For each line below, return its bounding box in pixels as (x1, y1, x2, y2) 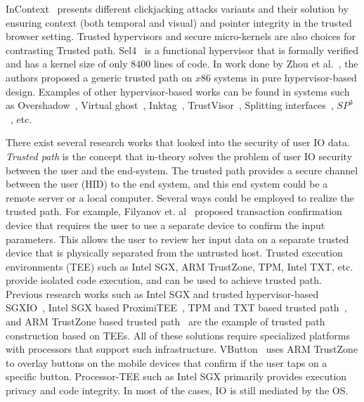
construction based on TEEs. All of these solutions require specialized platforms (6, 328, 350, 342)
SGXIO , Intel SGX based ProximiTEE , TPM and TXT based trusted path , (6, 300, 347, 315)
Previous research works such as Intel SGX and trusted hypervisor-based (6, 286, 319, 301)
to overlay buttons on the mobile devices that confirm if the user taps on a (6, 355, 327, 370)
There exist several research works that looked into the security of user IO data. (6, 135, 350, 150)
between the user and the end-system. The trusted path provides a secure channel (6, 162, 358, 177)
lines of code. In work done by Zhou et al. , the (153, 56, 358, 71)
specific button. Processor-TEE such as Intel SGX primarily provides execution (6, 369, 347, 384)
